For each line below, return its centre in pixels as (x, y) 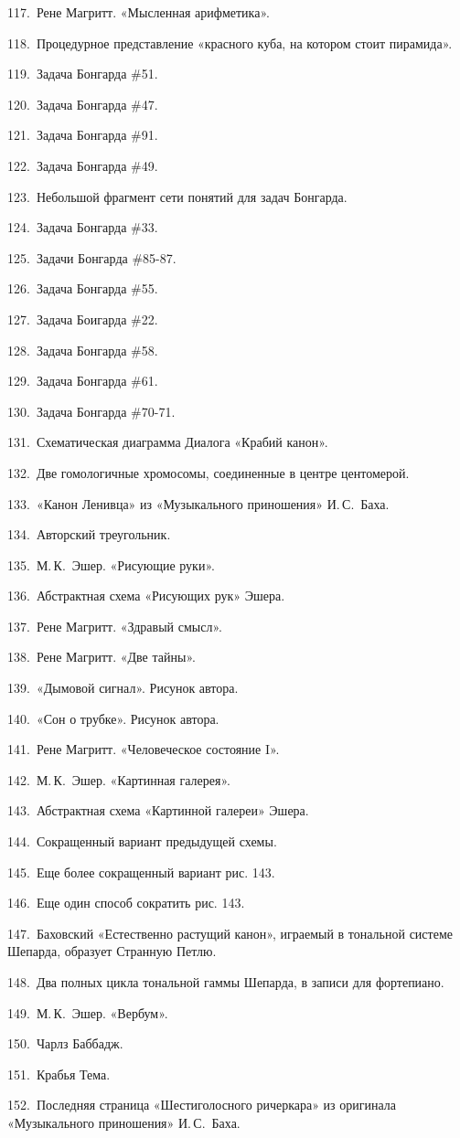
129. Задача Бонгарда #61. (83, 381)
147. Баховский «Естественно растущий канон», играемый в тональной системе (230, 933)
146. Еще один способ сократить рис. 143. (126, 903)
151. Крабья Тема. (59, 1074)
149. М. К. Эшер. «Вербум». (88, 1012)
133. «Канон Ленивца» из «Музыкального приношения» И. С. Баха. (198, 503)
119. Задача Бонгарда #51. (83, 74)
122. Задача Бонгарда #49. (83, 165)
